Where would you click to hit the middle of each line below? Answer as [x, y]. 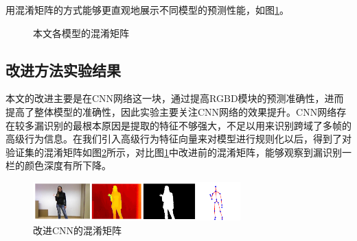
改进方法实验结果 [63, 69]
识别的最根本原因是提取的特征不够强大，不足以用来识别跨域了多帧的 [197, 125]
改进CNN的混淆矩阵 [78, 230]
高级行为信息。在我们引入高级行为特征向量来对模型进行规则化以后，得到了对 [178, 139]
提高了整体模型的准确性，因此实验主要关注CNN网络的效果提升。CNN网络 [171, 111]
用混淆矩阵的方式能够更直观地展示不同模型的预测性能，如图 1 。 [147, 10]
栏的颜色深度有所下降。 [58, 165]
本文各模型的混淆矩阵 [81, 33]
